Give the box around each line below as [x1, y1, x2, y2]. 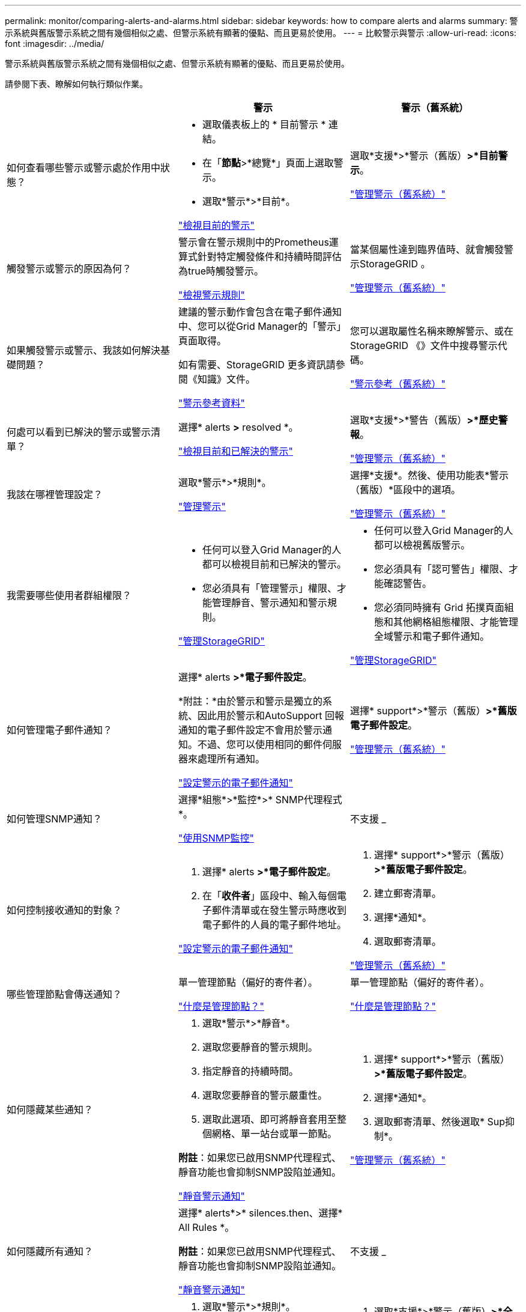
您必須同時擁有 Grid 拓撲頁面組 [373, 601, 514, 613]
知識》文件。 [197, 373, 255, 385]
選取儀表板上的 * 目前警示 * [202, 118, 326, 130]
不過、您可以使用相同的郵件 [197, 738, 322, 750]
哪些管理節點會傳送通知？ [7, 988, 122, 1000]
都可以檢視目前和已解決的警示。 [202, 558, 346, 570]
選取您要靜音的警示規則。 [202, 1041, 318, 1053]
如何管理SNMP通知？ [7, 813, 102, 825]
